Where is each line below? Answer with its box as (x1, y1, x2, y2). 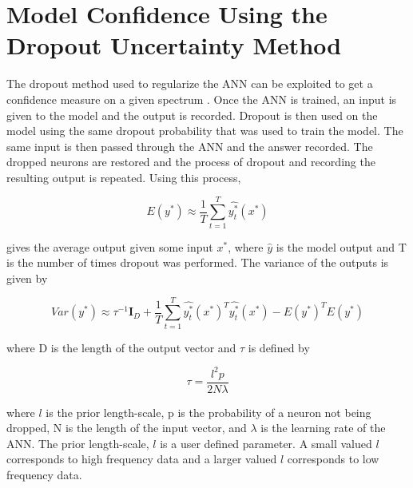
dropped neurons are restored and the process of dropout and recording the (6, 153, 375, 170)
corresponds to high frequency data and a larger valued (6, 450, 277, 467)
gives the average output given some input (6, 238, 213, 255)
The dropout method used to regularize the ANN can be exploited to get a (6, 75, 373, 92)
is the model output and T (276, 238, 407, 255)
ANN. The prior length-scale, (6, 434, 149, 451)
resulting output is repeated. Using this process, (6, 169, 241, 185)
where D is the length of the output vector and (6, 339, 236, 355)
